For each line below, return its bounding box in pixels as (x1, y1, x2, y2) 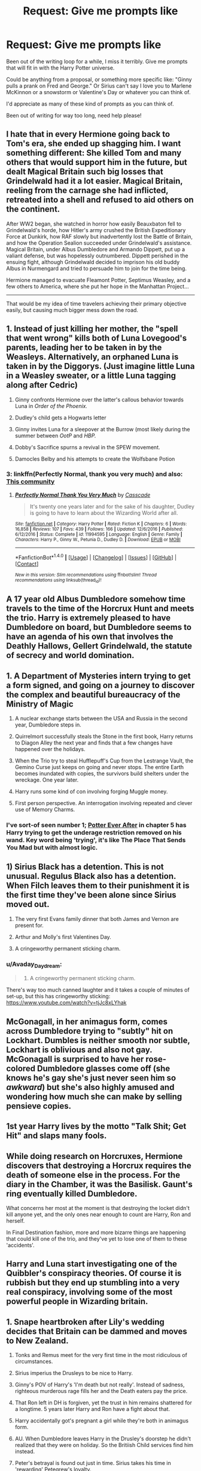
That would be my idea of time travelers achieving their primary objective (6, 300, 187, 307)
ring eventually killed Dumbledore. (6, 1188, 138, 1199)
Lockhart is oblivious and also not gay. (6, 1044, 153, 1055)
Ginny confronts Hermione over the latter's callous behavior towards (14, 396, 184, 403)
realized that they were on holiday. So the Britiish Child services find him (14, 1442, 193, 1449)
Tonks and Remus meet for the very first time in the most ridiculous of (14, 1352, 187, 1359)
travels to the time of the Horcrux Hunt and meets (6, 604, 194, 614)
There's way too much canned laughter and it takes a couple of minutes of (6, 986, 190, 993)
